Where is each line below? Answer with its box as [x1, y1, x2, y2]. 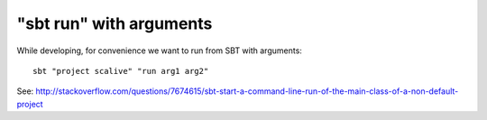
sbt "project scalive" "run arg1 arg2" [32, 66, 209, 76]
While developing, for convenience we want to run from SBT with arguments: [16, 45, 302, 56]
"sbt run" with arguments [16, 14, 213, 33]
